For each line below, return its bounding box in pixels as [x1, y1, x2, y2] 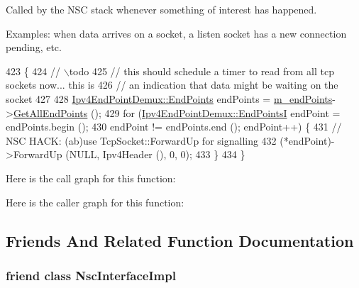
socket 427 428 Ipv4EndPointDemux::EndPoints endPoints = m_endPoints [6, 91, 333, 106]
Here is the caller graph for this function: [6, 194, 184, 209]
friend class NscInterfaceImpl [6, 266, 176, 284]
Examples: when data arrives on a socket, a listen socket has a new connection [6, 26, 347, 40]
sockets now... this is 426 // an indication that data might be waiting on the [6, 77, 338, 92]
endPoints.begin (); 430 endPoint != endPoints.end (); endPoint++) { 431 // [6, 119, 342, 134]
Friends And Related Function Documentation [6, 229, 354, 251]
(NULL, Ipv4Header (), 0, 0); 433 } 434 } [65, 147, 245, 162]
